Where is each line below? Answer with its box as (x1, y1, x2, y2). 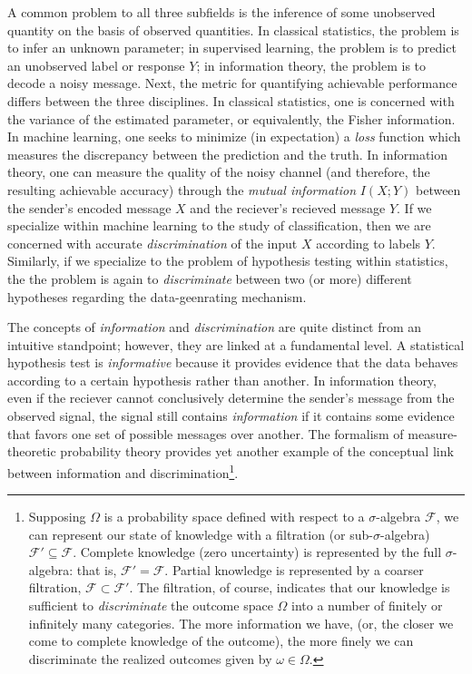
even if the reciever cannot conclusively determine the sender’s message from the (7, 388, 455, 407)
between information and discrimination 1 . (7, 460, 239, 482)
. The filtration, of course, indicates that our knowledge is (129, 578, 450, 597)
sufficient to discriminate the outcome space (28, 596, 273, 615)
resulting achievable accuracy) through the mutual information (7, 180, 357, 199)
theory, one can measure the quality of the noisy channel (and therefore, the (7, 162, 430, 181)
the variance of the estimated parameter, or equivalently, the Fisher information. (7, 109, 456, 128)
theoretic (7, 442, 56, 461)
